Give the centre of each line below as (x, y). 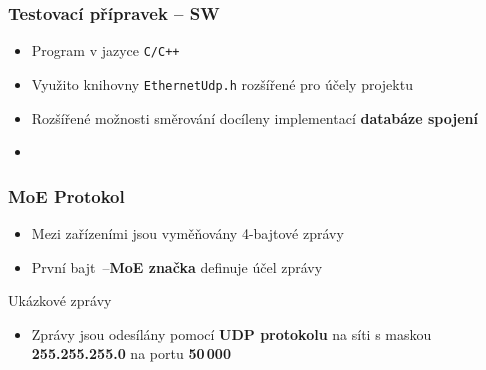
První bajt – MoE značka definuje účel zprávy (177, 266)
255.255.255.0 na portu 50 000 (131, 353)
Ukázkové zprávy (60, 300)
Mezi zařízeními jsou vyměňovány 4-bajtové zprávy (187, 232)
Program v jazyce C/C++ (105, 50)
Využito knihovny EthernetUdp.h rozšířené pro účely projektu (222, 83)
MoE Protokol (66, 195)
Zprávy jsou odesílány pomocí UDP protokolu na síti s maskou (231, 333)
